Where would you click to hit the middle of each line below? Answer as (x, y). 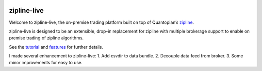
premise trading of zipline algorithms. (46, 38)
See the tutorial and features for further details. (56, 47)
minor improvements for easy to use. (46, 63)
